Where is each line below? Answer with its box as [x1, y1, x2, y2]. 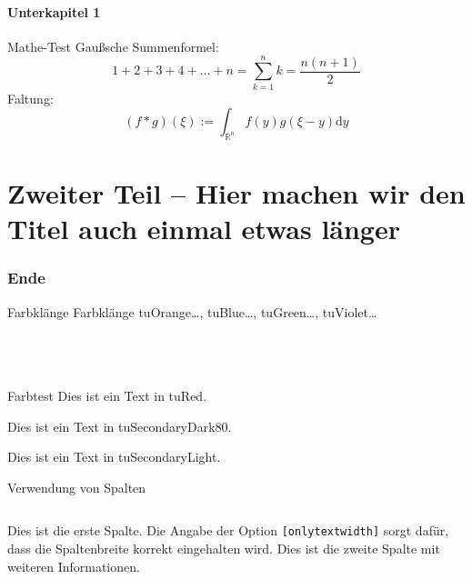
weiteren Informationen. [7, 556, 140, 575]
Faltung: [7, 88, 54, 107]
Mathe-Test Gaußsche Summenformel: [7, 36, 219, 55]
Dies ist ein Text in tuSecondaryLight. [7, 447, 221, 466]
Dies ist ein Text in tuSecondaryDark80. [7, 416, 232, 435]
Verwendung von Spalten [7, 477, 146, 496]
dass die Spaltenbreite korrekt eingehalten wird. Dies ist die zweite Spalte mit [7, 539, 440, 558]
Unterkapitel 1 [7, 2, 101, 21]
